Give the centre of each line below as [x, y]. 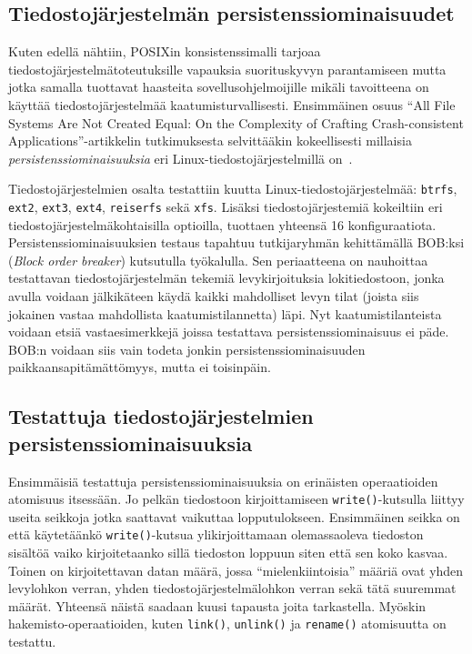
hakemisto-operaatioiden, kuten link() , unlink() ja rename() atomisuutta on [227, 624]
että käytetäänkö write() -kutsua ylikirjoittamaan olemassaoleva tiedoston [216, 534]
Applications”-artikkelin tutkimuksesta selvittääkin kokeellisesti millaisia [210, 141]
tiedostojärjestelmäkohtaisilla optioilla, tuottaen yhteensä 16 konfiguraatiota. [222, 224]
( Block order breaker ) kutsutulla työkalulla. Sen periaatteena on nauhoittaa [218, 260]
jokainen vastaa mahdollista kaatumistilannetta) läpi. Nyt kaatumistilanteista [225, 313]
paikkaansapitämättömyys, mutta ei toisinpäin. [140, 367]
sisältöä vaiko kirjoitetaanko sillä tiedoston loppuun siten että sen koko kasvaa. [228, 553]
